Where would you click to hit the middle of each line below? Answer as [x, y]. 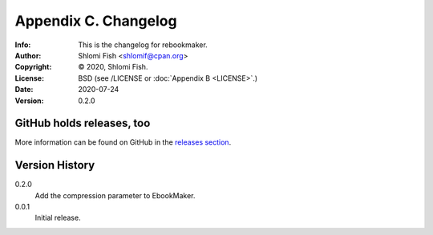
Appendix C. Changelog [96, 21]
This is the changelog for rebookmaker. [143, 45]
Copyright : [33, 67]
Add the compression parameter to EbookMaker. [115, 195]
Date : [24, 90]
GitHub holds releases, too [83, 123]
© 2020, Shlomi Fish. [113, 67]
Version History [55, 165]
